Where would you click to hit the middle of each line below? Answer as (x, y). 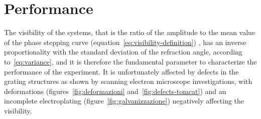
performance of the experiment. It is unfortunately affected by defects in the (121, 71)
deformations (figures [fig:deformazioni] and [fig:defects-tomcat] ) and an (115, 91)
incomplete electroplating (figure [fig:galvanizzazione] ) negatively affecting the (124, 101)
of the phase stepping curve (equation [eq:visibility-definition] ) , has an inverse (125, 42)
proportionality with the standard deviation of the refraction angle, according (123, 52)
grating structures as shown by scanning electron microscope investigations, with (128, 81)
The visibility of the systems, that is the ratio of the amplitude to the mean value (130, 32)
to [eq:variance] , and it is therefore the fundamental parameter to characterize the (130, 61)
